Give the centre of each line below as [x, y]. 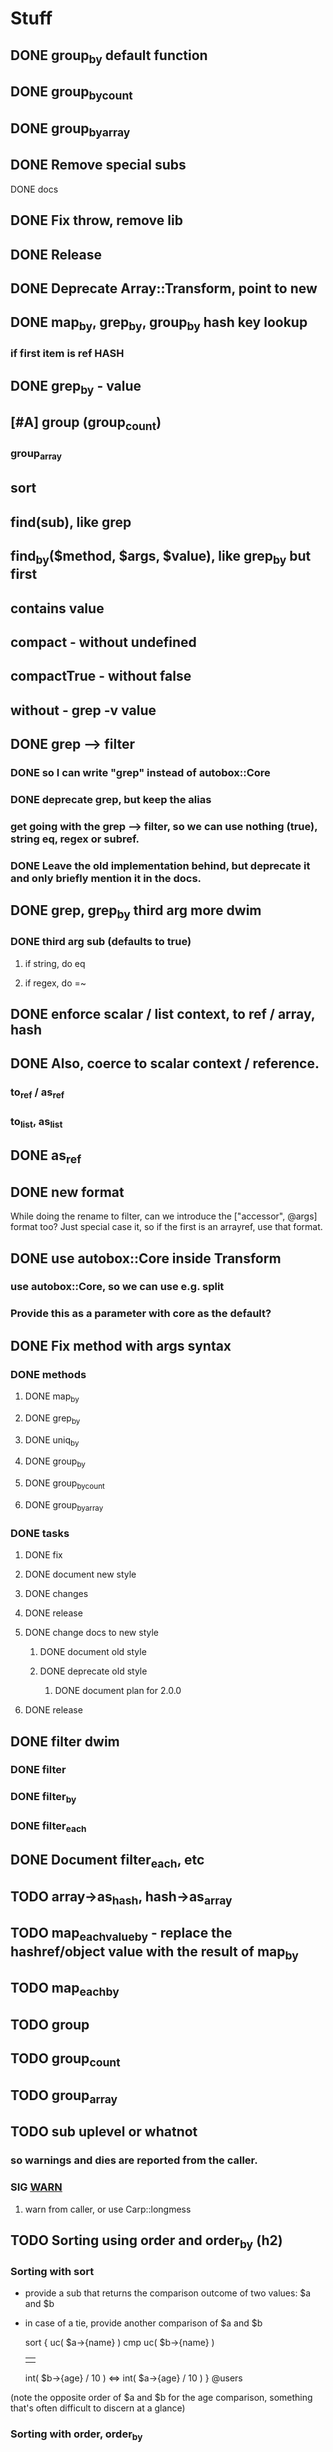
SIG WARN [36, 2187]
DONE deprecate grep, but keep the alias [111, 799]
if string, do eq [55, 963]
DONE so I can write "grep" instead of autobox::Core [140, 772]
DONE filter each [48, 1826]
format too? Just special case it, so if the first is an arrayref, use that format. [166, 1227]
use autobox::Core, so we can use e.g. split [117, 1287]
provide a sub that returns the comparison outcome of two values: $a [168, 2293]
